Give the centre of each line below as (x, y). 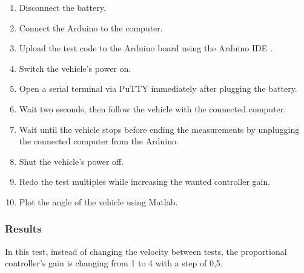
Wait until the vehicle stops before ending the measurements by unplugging (159, 129)
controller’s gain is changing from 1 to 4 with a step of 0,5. (114, 263)
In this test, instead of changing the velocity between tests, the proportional (146, 251)
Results (23, 229)
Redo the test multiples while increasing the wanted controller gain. (145, 181)
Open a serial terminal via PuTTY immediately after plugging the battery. (158, 88)
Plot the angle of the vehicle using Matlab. (98, 201)
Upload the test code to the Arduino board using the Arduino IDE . (146, 48)
